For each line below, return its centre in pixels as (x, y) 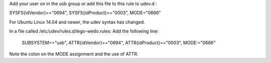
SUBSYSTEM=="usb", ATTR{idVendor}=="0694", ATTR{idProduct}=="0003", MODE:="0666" (119, 42)
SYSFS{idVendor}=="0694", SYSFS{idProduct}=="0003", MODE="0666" (85, 13)
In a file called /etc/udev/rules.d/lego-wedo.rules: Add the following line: (84, 31)
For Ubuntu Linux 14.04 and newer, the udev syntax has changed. (77, 22)
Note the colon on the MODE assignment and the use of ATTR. (74, 54)
